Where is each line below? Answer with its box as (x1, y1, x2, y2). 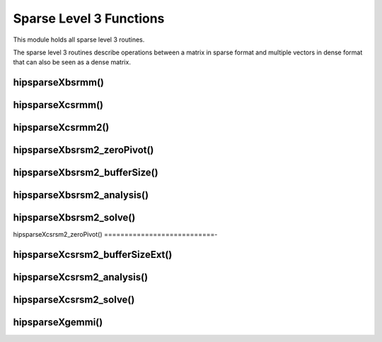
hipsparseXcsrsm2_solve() (13, 294, 135, 306)
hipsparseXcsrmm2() (13, 122, 110, 134)
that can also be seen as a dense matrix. (13, 58, 131, 66)
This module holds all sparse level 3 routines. (13, 35, 145, 44)
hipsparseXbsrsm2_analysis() (13, 189, 149, 201)
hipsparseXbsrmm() (13, 76, 104, 88)
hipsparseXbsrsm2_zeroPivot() (13, 144, 154, 156)
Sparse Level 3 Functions (13, 11, 165, 26)
